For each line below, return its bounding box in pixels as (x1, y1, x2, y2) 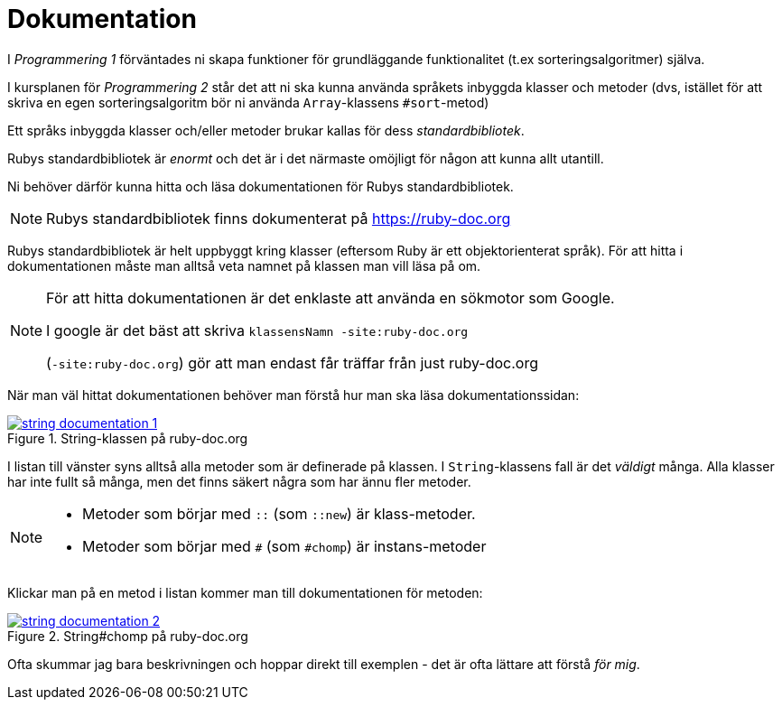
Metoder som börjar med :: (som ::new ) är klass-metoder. (82, 504, 476, 523)
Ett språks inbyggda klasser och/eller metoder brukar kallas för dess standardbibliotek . (7, 122, 525, 138)
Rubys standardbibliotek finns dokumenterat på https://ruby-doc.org (46, 209, 511, 228)
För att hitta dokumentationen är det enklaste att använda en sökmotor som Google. (46, 288, 615, 307)
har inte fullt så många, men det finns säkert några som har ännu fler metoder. (7, 473, 471, 489)
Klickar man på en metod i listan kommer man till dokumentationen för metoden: (7, 584, 483, 600)
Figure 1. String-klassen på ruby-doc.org (7, 430, 248, 446)
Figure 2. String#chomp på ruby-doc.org (7, 628, 248, 644)
